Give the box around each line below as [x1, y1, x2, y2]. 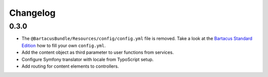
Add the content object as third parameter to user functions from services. [21, 49, 174, 55]
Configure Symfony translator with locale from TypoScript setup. [21, 56, 154, 62]
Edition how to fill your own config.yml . [21, 42, 106, 48]
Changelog [9, 7, 56, 18]
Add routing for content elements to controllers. [21, 63, 119, 69]
